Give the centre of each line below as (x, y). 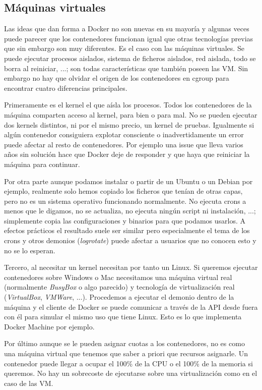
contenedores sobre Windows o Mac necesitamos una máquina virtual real (118, 277)
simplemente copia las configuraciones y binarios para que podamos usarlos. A (125, 220)
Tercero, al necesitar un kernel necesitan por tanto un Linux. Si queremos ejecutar (131, 267)
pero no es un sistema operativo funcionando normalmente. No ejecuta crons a (125, 201)
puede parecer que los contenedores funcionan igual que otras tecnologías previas (129, 38)
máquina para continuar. (42, 164)
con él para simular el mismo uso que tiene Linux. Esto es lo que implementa (123, 317)
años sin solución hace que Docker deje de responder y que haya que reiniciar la (127, 154)
